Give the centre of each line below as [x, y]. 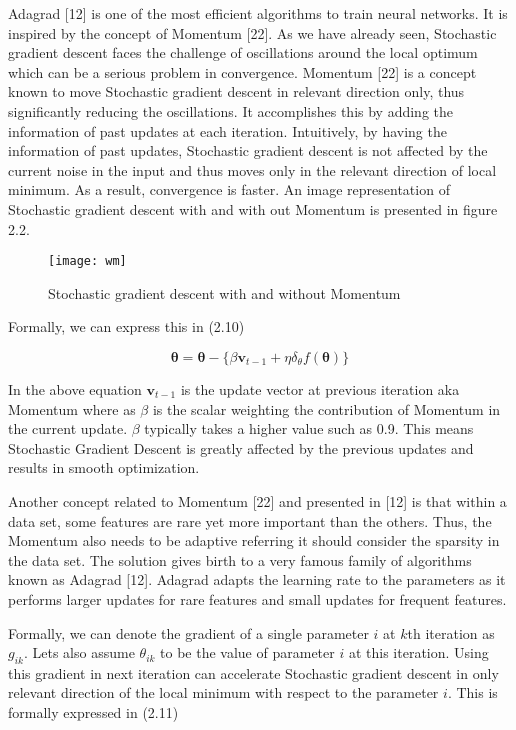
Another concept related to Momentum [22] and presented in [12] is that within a [257, 500]
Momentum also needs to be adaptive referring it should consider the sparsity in [254, 540]
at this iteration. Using [418, 652]
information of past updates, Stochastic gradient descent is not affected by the [248, 150]
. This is [472, 692]
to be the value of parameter [247, 652]
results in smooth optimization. [104, 467]
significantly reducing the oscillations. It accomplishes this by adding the [231, 110]
